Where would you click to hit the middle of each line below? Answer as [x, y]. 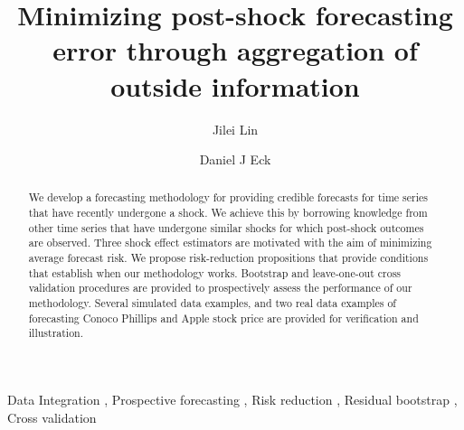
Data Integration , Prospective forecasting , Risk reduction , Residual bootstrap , [232, 400]
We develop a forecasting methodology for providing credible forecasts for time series [228, 197]
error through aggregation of [235, 50]
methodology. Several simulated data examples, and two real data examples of [212, 303]
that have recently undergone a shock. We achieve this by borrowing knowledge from [228, 213]
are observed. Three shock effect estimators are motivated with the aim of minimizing [230, 243]
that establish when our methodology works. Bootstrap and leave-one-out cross [215, 272]
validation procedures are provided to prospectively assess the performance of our [220, 288]
